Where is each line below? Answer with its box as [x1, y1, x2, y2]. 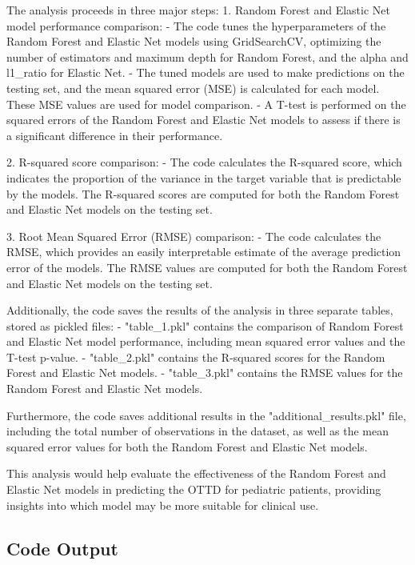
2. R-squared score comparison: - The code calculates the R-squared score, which [6, 154, 402, 170]
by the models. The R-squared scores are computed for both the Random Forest [6, 185, 400, 202]
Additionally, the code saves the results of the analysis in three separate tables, [6, 302, 393, 319]
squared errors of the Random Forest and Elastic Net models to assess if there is [6, 111, 401, 128]
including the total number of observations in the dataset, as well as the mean [6, 423, 389, 439]
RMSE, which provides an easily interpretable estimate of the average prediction [6, 243, 401, 260]
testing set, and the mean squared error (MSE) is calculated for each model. [6, 79, 380, 96]
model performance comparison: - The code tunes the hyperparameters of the [6, 17, 386, 34]
